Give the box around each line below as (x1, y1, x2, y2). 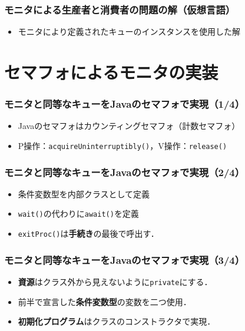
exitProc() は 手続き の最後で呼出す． (18, 227, 159, 240)
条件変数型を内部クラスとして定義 (18, 187, 150, 200)
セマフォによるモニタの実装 (4, 60, 218, 84)
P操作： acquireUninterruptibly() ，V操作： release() (18, 140, 227, 151)
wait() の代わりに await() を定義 (18, 207, 139, 220)
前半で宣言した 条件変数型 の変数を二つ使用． (18, 295, 191, 307)
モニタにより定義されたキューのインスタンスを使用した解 (18, 25, 240, 38)
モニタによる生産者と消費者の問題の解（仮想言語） (4, 2, 236, 16)
